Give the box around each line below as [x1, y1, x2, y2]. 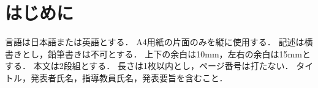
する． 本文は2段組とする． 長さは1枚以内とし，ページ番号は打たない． [5, 59, 293, 72]
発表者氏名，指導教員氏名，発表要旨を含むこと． [30, 71, 228, 84]
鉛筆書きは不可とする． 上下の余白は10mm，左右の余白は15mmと [47, 47, 311, 60]
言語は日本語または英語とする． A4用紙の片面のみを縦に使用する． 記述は [5, 35, 305, 48]
